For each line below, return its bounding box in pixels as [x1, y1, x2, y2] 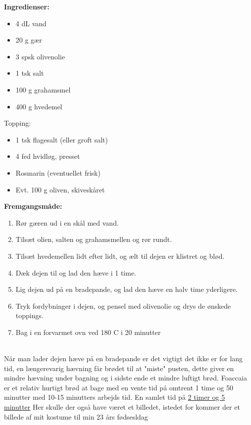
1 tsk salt [15, 68, 44, 78]
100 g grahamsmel [15, 84, 71, 94]
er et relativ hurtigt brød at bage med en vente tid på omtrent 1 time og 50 [4, 382, 233, 392]
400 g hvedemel [15, 101, 62, 111]
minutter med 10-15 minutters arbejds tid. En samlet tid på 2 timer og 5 [4, 392, 225, 402]
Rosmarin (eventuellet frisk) [15, 167, 100, 178]
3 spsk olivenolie [15, 51, 65, 61]
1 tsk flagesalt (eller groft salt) [15, 134, 108, 144]
